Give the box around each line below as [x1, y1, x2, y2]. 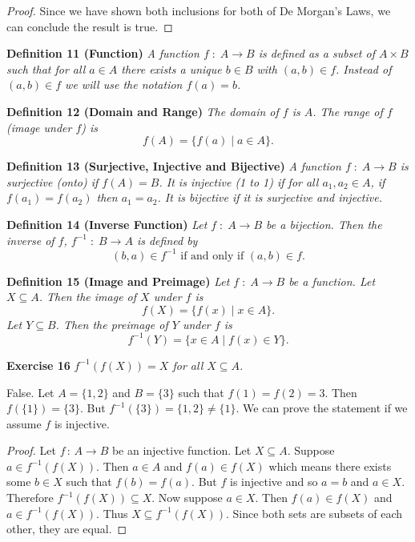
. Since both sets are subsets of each [225, 504, 403, 521]
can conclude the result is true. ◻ [6, 18, 173, 34]
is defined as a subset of [258, 45, 375, 62]
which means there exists [268, 457, 392, 474]
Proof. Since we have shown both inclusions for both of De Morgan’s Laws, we [6, 2, 391, 18]
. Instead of [336, 60, 392, 77]
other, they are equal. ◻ [6, 520, 127, 537]
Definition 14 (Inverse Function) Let [6, 215, 207, 232]
